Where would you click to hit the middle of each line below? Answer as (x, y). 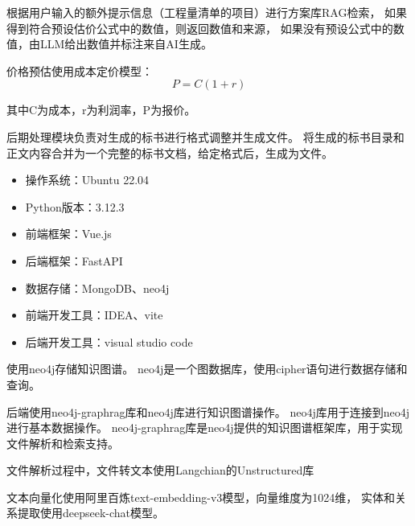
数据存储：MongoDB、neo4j (97, 288)
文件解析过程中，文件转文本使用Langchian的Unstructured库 (160, 470)
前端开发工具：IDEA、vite (94, 315)
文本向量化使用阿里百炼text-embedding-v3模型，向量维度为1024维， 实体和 (201, 497)
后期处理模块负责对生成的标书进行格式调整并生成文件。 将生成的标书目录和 (205, 136)
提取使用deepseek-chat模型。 (91, 513)
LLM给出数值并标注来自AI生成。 (126, 44)
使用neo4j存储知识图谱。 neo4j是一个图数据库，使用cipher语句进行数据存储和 (207, 369)
